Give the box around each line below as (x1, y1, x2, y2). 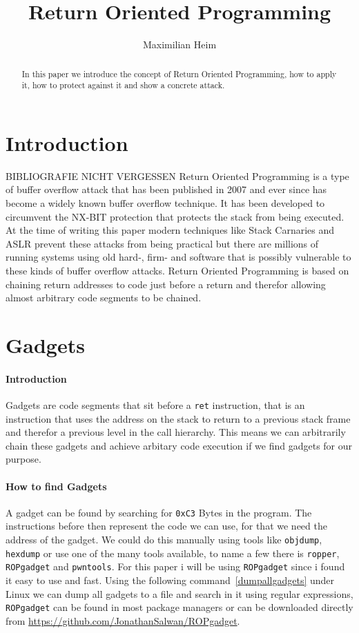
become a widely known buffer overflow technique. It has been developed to (6, 195, 325, 210)
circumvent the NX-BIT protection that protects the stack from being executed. (6, 209, 345, 223)
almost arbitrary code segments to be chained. (6, 290, 202, 305)
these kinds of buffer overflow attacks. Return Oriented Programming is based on (6, 263, 349, 277)
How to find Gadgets (6, 479, 107, 493)
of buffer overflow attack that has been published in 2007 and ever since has (6, 182, 327, 197)
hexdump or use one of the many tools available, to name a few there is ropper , (6, 545, 340, 560)
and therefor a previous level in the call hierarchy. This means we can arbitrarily (6, 425, 346, 439)
